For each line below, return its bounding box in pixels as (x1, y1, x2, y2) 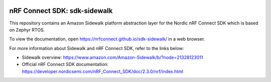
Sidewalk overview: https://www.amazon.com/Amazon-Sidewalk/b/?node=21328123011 (22, 54, 203, 60)
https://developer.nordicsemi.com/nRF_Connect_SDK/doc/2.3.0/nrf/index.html (22, 68, 183, 74)
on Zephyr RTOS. (9, 26, 45, 32)
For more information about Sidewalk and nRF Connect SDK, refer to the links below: (9, 45, 184, 51)
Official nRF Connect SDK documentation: (22, 61, 109, 67)
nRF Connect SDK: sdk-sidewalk (9, 6, 113, 15)
